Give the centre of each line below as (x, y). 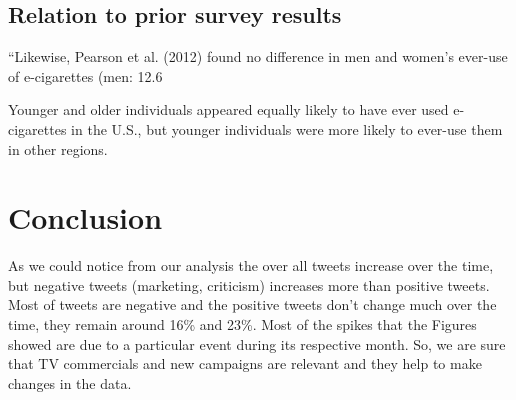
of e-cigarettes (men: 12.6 (85, 75)
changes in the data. (70, 382)
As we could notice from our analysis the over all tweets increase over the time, (251, 265)
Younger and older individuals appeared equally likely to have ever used (228, 109)
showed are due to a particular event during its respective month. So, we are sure (257, 343)
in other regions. (58, 148)
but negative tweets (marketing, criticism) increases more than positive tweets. (249, 284)
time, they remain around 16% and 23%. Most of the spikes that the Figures (242, 324)
